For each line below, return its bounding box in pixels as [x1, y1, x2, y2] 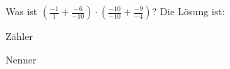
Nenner [6, 52, 36, 66]
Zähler [6, 29, 33, 43]
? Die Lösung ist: [152, 4, 225, 18]
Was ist [6, 4, 38, 18]
